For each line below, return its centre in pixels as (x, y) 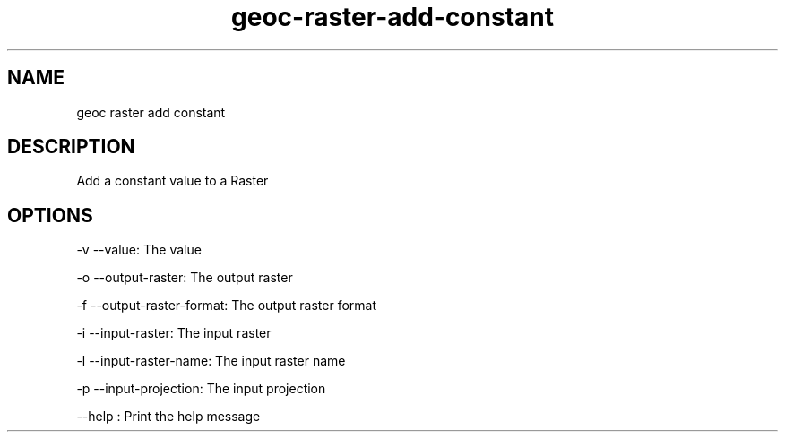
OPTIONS (50, 215)
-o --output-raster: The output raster (185, 278)
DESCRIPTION (71, 147)
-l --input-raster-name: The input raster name (211, 361)
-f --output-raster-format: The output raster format (227, 306)
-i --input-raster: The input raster (174, 333)
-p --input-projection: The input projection (201, 389)
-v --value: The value (139, 250)
